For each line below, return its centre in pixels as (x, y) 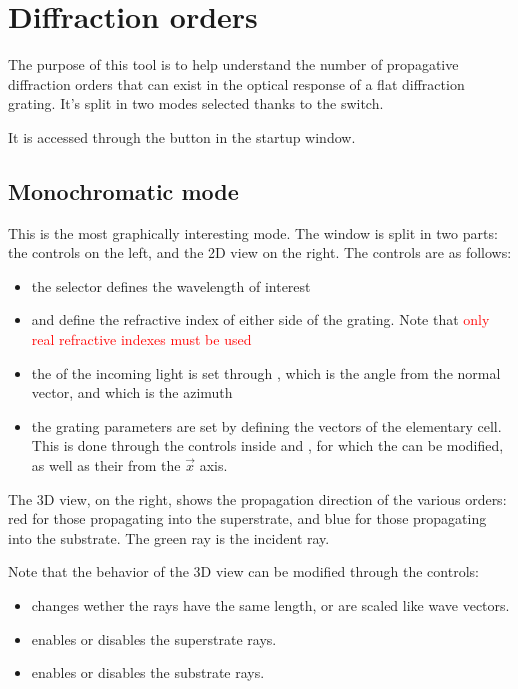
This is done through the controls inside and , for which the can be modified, (267, 445)
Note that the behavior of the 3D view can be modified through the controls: (243, 571)
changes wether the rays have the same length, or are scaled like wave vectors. (270, 605)
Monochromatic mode (123, 190)
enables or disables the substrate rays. (148, 672)
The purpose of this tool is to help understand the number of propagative (233, 64)
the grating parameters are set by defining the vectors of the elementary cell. (266, 425)
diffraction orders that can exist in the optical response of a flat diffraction (236, 83)
